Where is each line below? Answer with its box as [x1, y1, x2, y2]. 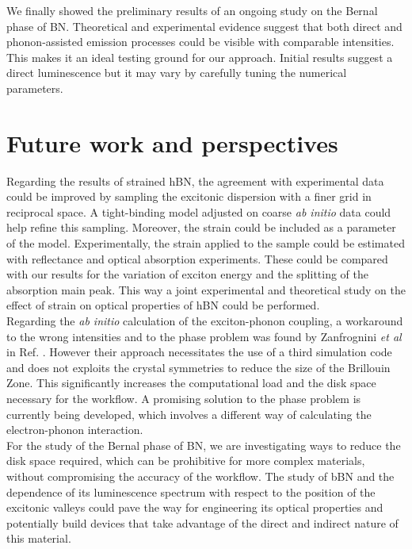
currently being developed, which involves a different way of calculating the [6, 405, 372, 422]
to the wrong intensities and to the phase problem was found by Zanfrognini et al [6, 328, 402, 344]
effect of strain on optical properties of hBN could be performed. [6, 297, 320, 313]
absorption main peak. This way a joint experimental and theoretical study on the [6, 281, 406, 298]
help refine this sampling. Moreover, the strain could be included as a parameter [6, 219, 396, 236]
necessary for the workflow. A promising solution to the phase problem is [6, 390, 361, 406]
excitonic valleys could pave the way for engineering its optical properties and [6, 499, 383, 516]
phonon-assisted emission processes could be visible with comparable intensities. [6, 33, 395, 50]
